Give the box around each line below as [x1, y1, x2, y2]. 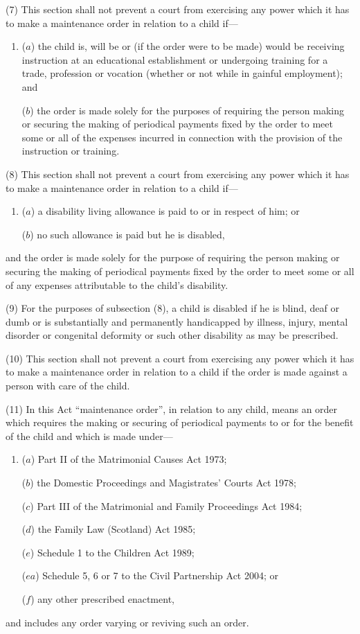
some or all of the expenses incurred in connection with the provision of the [21, 130, 343, 144]
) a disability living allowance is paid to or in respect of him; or [30, 204, 300, 218]
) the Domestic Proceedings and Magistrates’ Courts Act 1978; [30, 475, 296, 490]
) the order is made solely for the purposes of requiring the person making [30, 103, 344, 117]
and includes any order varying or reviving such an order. [6, 615, 249, 629]
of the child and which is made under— [6, 428, 173, 443]
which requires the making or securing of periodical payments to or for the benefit [6, 415, 354, 430]
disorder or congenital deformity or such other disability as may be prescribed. [6, 328, 339, 342]
